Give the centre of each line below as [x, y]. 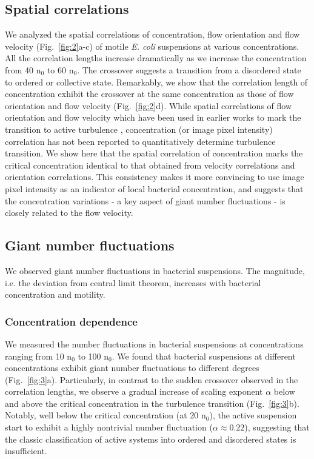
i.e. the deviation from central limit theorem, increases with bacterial [133, 282]
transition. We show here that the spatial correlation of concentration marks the [154, 153]
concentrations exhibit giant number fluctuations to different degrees [132, 368]
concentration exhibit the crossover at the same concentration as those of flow [149, 94]
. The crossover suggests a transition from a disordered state [189, 69]
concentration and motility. [55, 294]
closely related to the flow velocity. [69, 213]
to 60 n [60, 69]
